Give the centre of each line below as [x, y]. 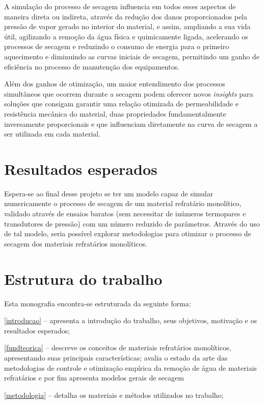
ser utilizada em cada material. [52, 134]
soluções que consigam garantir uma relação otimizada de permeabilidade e [122, 104]
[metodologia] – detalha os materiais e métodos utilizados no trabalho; [114, 395]
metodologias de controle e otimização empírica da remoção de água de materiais [131, 367]
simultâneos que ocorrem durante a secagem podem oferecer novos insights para [129, 93]
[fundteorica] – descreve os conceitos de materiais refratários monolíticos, [118, 347]
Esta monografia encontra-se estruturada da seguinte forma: [98, 303]
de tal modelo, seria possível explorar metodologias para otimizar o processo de [128, 233]
